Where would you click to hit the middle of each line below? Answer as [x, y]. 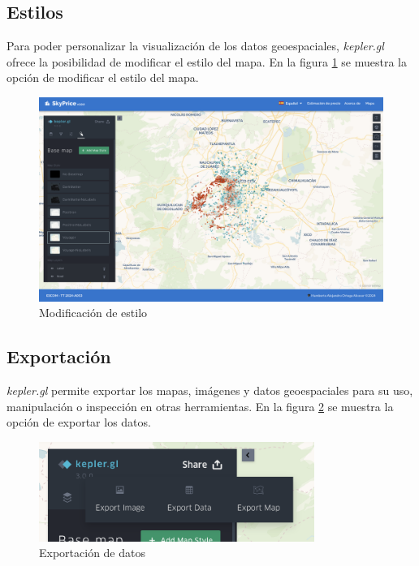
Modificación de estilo [93, 313]
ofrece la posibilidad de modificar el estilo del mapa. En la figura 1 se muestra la [207, 61]
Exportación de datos [92, 553]
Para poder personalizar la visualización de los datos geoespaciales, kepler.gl [195, 46]
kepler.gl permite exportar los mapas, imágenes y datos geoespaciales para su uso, [210, 390]
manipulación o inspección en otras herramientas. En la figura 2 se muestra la [200, 406]
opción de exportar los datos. [79, 422]
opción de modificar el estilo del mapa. [103, 77]
